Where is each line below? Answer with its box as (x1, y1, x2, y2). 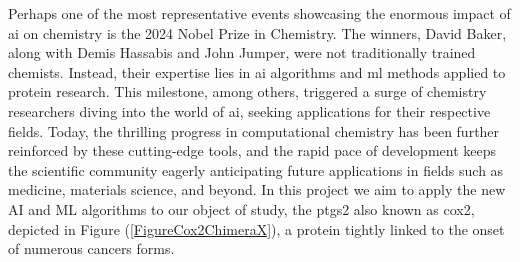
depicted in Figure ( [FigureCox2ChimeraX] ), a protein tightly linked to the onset (8, 218, 505, 239)
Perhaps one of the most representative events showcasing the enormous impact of (8, 3, 511, 23)
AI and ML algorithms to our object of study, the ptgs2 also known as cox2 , (8, 198, 475, 219)
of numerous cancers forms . (8, 238, 175, 259)
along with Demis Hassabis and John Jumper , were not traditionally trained (8, 42, 476, 63)
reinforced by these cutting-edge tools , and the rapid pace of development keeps (8, 140, 496, 161)
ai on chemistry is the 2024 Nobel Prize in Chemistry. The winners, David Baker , (8, 22, 507, 43)
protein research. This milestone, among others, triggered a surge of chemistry (8, 81, 487, 102)
